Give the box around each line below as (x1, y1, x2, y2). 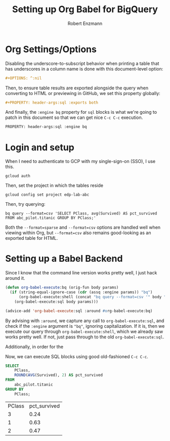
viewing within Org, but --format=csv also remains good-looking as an (5, 230, 151, 236)
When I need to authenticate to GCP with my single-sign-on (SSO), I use (5, 159, 156, 165)
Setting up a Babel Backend (5, 253, 123, 265)
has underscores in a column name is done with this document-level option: (5, 66, 163, 72)
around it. (5, 275, 25, 281)
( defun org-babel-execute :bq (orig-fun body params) (5, 285, 119, 290)
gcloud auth (5, 174, 30, 179)
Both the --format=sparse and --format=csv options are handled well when (5, 225, 161, 231)
